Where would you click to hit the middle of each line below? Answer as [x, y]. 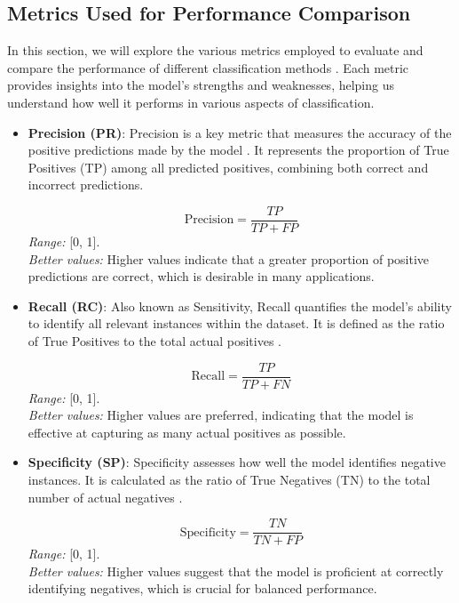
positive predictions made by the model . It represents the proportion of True [238, 150]
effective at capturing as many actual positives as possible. [187, 432]
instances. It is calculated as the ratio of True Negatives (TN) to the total [229, 480]
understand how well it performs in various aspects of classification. [191, 102]
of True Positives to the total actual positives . [155, 340]
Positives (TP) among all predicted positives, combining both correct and [228, 167]
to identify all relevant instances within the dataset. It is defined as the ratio [236, 323]
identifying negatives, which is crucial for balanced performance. [202, 588]
